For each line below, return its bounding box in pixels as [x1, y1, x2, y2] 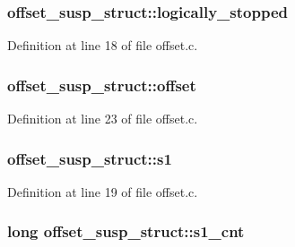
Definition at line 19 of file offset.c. [7, 182, 198, 200]
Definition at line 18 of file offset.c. [7, 36, 198, 55]
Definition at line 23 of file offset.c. [7, 109, 198, 128]
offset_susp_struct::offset [7, 73, 196, 96]
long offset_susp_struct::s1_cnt [7, 220, 245, 243]
